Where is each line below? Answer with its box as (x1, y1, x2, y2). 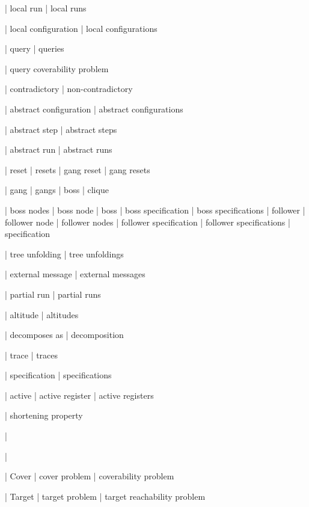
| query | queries (5, 42, 64, 55)
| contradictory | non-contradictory (5, 82, 133, 95)
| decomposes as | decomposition (5, 328, 124, 341)
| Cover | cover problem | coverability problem (5, 470, 174, 482)
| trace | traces (5, 348, 58, 361)
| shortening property (5, 409, 83, 422)
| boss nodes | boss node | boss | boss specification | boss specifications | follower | (5, 203, 305, 216)
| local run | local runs (5, 2, 87, 14)
